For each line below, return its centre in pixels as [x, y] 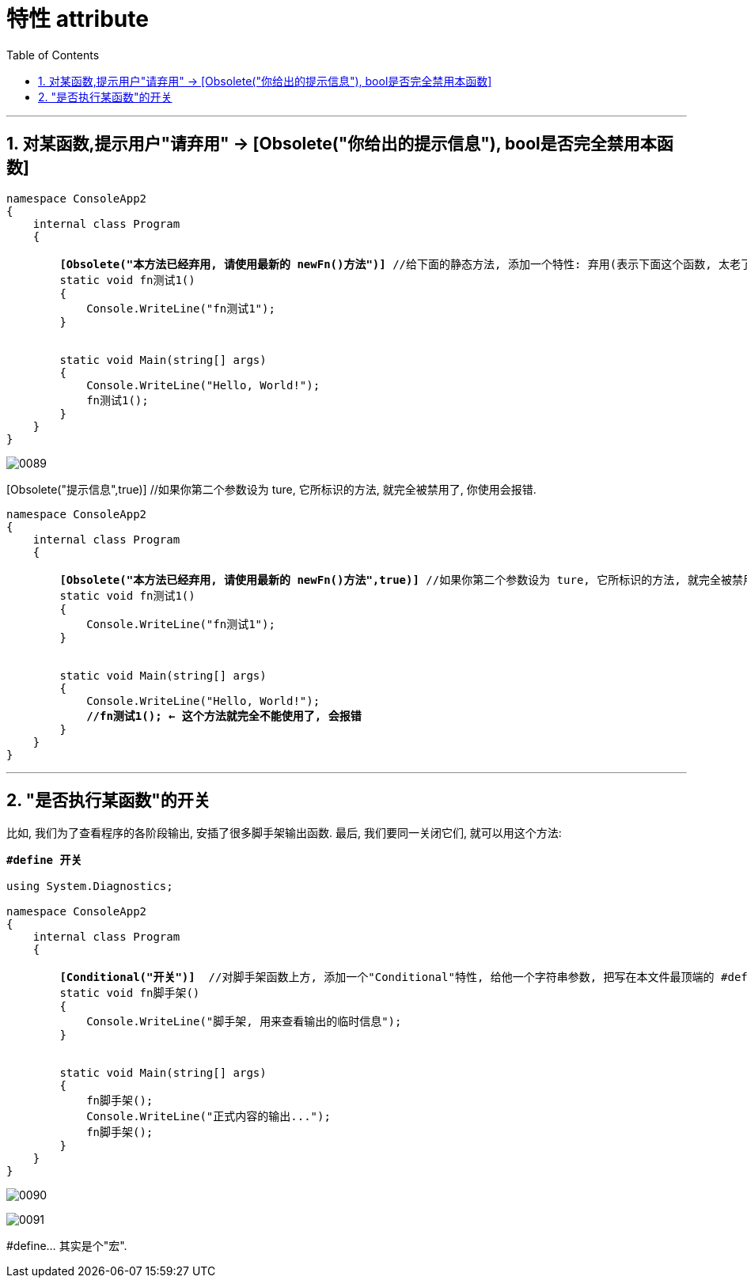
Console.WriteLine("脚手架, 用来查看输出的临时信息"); [244, 1022]
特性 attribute [78, 19]
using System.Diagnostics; [90, 886]
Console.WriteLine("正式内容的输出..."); [209, 1117]
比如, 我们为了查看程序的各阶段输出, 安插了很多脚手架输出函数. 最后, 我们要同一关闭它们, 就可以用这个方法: [284, 833]
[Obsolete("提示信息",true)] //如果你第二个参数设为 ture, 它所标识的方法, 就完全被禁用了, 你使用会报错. [271, 489]
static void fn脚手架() [130, 993]
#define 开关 [44, 860]
